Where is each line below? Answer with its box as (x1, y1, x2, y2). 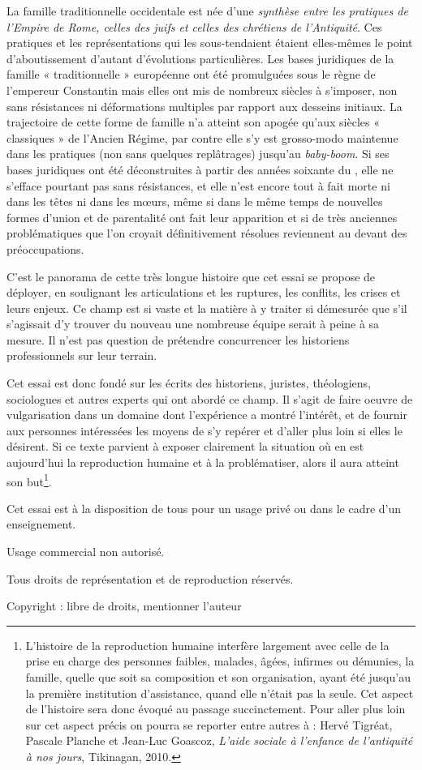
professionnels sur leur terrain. (6, 347, 157, 364)
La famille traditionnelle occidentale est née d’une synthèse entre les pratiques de (6, 2, 408, 19)
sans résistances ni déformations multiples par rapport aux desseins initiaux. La (6, 97, 403, 114)
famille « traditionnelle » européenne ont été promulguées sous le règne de (6, 66, 376, 83)
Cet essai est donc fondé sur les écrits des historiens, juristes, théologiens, (6, 374, 372, 391)
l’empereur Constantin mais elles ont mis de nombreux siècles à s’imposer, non (6, 81, 398, 98)
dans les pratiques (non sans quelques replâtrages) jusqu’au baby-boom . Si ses (6, 145, 390, 162)
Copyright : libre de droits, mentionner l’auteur (6, 597, 242, 614)
